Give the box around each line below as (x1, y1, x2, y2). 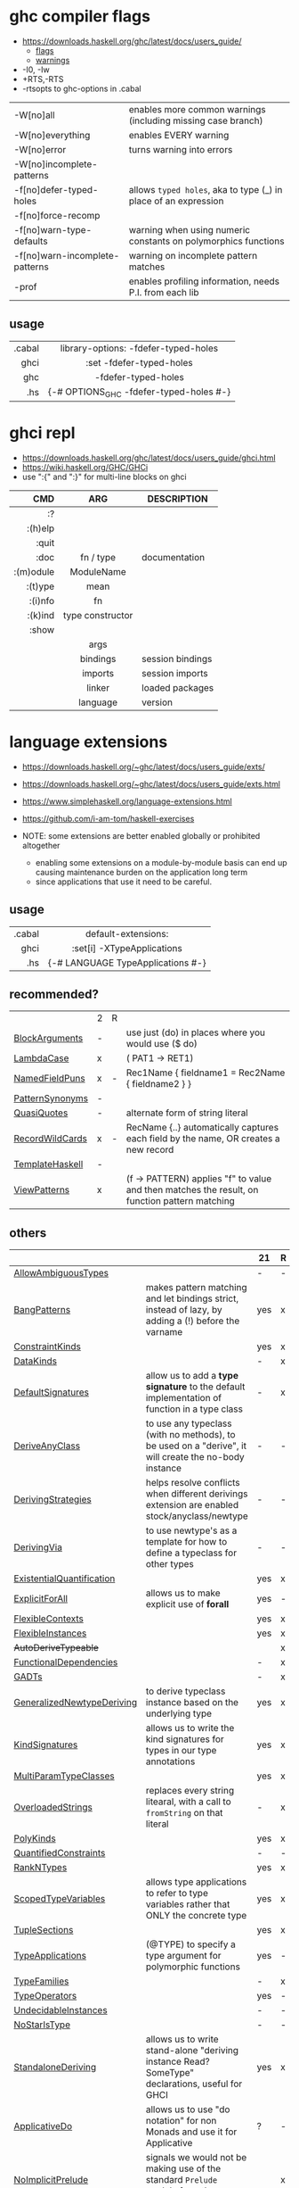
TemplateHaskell (13, 1158, 84, 1171)
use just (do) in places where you (125, 1026, 265, 1039)
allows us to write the (145, 1722, 235, 1735)
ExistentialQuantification (13, 1572, 116, 1585)
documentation (141, 551, 206, 563)
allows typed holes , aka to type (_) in (128, 183, 283, 195)
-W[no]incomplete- (13, 158, 98, 170)
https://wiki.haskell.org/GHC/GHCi (21, 461, 149, 472)
